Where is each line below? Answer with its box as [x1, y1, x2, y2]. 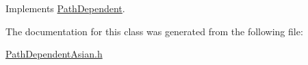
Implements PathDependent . [5, 1, 125, 15]
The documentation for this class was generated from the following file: [5, 24, 303, 38]
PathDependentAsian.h [5, 47, 103, 61]
